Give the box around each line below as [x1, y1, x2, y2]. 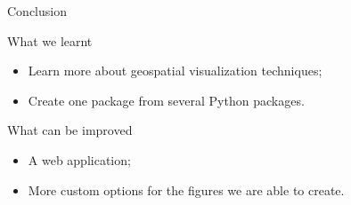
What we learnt [7, 31, 93, 50]
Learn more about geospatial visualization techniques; [28, 61, 322, 80]
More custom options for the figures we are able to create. [28, 180, 345, 199]
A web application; [28, 150, 131, 169]
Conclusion [7, 2, 67, 20]
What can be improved [7, 121, 133, 139]
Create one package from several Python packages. [28, 91, 305, 109]
